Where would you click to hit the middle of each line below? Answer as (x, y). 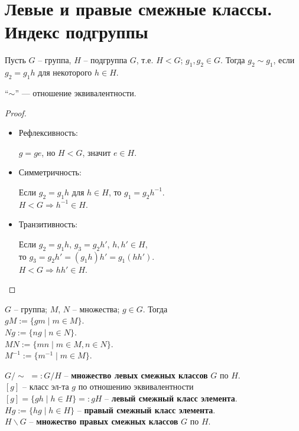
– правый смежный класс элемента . (146, 409)
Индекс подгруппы (77, 32)
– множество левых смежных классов (136, 375)
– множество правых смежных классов (104, 421)
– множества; (96, 308)
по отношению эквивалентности (136, 386)
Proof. (16, 112)
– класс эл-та (46, 386)
